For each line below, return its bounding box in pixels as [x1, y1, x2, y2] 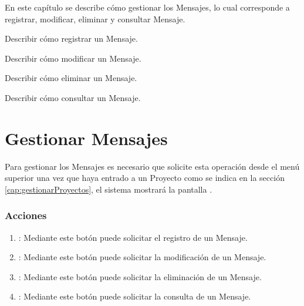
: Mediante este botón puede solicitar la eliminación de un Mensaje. [18, 270, 262, 283]
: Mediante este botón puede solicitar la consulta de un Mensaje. [18, 290, 251, 302]
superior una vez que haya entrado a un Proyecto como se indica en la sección [5, 172, 285, 184]
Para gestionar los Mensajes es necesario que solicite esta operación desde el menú [5, 160, 300, 172]
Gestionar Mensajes [5, 126, 168, 150]
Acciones [5, 208, 47, 223]
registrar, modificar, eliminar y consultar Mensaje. [5, 12, 185, 25]
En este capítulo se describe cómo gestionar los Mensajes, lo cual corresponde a [5, 1, 290, 13]
